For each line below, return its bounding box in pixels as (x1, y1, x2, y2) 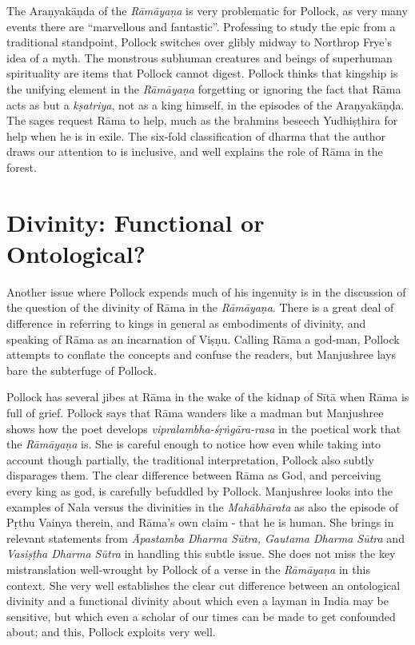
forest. (6, 158, 37, 175)
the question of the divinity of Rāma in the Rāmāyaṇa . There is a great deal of (6, 299, 394, 316)
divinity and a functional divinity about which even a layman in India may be (6, 592, 389, 609)
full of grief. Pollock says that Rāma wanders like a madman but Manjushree (6, 404, 384, 420)
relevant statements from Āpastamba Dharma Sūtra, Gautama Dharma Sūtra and (6, 529, 405, 546)
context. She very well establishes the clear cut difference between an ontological (6, 576, 401, 593)
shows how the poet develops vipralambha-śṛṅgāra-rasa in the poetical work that (6, 420, 401, 436)
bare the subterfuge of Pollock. (6, 361, 157, 378)
